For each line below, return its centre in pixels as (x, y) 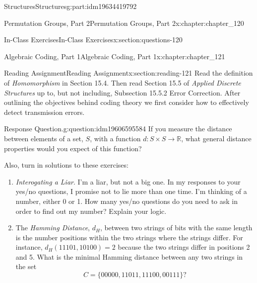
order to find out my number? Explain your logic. (91, 211)
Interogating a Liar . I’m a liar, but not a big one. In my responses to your (128, 181)
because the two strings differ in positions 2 (184, 247)
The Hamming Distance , (53, 228)
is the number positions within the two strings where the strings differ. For (129, 237)
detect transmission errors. (44, 112)
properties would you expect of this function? (73, 148)
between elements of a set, (44, 138)
